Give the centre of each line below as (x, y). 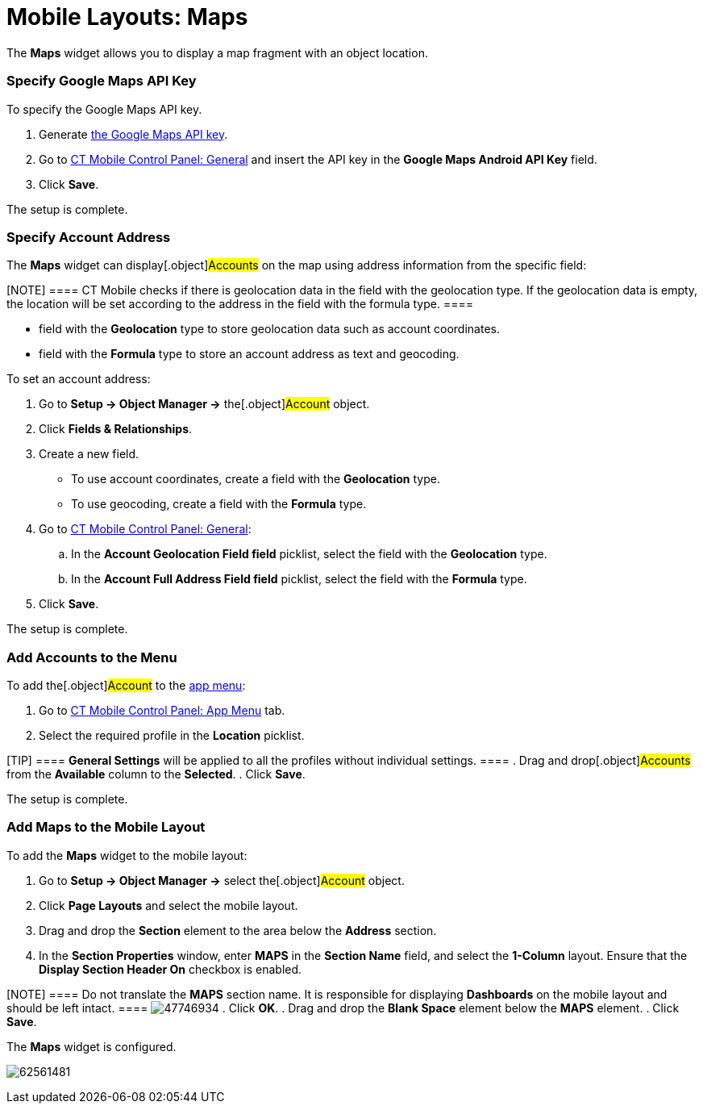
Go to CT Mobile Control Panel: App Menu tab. (162, 710)
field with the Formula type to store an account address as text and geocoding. (249, 354)
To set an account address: (79, 379)
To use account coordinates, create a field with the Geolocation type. (256, 479)
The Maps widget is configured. (92, 1046)
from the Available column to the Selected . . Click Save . (156, 774)
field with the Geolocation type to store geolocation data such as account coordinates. (269, 329)
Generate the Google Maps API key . (133, 134)
